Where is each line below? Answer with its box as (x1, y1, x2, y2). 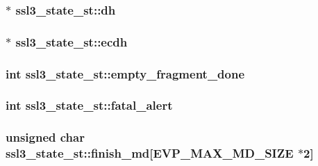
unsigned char (6, 128, 85, 146)
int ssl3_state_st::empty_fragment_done (6, 65, 245, 82)
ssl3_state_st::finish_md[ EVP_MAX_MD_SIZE (6, 144, 294, 162)
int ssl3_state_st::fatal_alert (6, 97, 173, 114)
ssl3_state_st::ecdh (15, 33, 128, 50)
